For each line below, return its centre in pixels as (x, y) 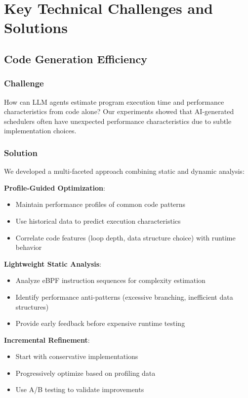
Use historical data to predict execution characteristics (98, 220)
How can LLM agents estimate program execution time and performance (114, 101)
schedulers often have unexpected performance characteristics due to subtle (118, 121)
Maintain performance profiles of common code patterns (101, 204)
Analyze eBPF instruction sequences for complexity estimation (110, 280)
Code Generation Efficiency (76, 59)
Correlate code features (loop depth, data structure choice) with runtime (125, 237)
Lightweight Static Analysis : (53, 263)
